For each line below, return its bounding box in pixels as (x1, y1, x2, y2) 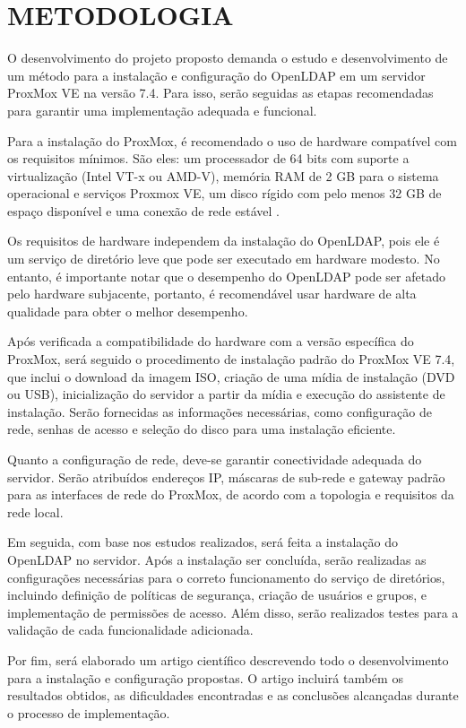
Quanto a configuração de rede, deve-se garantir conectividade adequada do (7, 450, 422, 468)
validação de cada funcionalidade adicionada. (7, 620, 254, 639)
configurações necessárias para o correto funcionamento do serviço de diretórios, (7, 568, 445, 586)
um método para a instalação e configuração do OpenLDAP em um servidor (7, 65, 426, 84)
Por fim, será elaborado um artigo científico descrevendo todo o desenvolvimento (7, 650, 449, 669)
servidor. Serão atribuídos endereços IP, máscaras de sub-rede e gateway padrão (7, 467, 445, 486)
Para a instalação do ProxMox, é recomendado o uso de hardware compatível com (7, 131, 457, 150)
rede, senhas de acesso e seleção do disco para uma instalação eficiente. (7, 420, 396, 438)
